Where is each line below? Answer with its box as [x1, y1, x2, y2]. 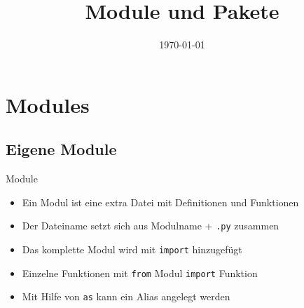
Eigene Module [6, 138, 117, 160]
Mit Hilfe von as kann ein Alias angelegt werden [22, 289, 230, 304]
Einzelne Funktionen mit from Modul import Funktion [22, 265, 258, 280]
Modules [6, 90, 90, 119]
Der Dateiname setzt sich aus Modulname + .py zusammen [22, 218, 279, 233]
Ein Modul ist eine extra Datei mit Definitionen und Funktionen [22, 194, 299, 209]
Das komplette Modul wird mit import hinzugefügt [22, 241, 242, 256]
